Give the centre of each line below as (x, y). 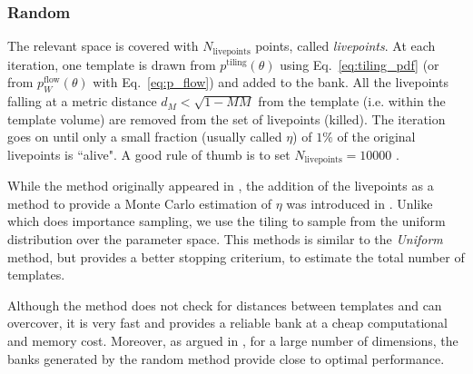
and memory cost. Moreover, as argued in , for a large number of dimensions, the (233, 341)
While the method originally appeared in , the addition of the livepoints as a (221, 186)
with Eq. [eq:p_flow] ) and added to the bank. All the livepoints (271, 82)
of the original (376, 137)
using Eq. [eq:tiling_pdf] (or (360, 64)
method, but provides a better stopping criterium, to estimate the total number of (236, 256)
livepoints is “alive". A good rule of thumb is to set (149, 154)
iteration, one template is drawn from (112, 64)
